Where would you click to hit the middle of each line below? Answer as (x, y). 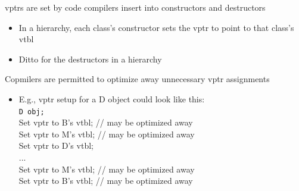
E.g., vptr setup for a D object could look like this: (112, 98)
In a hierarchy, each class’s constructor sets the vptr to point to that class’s (156, 27)
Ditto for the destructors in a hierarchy (90, 59)
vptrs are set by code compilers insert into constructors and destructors (135, 7)
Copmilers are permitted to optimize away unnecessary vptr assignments (137, 79)
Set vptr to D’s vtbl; (56, 145)
